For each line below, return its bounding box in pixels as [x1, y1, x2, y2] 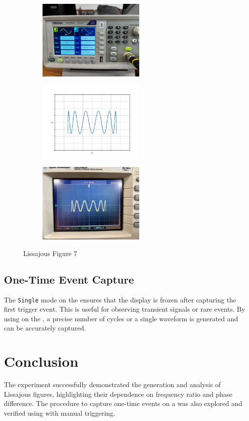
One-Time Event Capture [4, 271, 134, 286]
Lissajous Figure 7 [23, 248, 77, 258]
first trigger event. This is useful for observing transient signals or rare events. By [4, 304, 245, 314]
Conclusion [4, 351, 79, 371]
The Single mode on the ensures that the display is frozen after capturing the [4, 294, 236, 304]
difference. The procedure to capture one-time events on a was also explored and [4, 398, 243, 408]
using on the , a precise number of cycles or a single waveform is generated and [4, 313, 238, 323]
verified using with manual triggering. [4, 407, 116, 418]
